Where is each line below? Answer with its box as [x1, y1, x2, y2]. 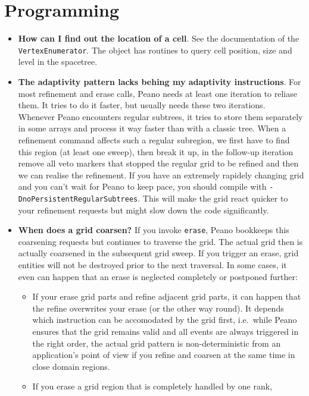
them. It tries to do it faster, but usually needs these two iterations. [18, 99, 266, 111]
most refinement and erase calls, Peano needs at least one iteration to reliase [18, 87, 297, 99]
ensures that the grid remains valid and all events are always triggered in [32, 325, 299, 338]
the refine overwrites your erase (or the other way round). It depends [32, 301, 284, 314]
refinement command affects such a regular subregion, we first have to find [18, 133, 290, 146]
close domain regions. [32, 360, 110, 372]
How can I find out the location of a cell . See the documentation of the [18, 32, 299, 45]
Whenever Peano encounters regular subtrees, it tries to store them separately [18, 110, 303, 122]
